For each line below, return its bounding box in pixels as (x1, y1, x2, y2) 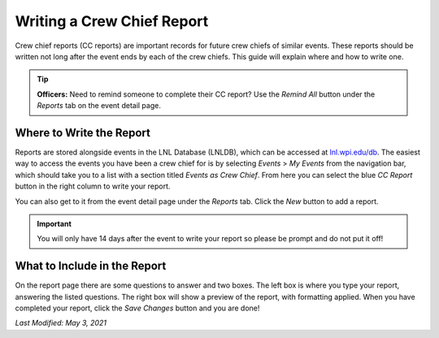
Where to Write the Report (15, 126, 150, 140)
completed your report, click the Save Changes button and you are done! (15, 303, 260, 313)
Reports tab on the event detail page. (37, 101, 162, 110)
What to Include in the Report (15, 259, 167, 273)
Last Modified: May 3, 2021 (15, 318, 107, 328)
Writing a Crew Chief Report (15, 12, 209, 30)
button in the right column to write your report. (15, 181, 171, 191)
